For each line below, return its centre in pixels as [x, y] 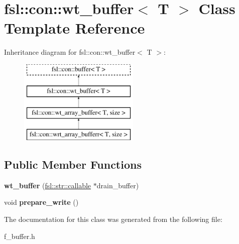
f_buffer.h [20, 236]
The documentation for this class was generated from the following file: [113, 219]
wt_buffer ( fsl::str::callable [48, 185]
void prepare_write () [41, 202]
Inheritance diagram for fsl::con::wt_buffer [70, 52]
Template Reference [75, 28]
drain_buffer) [118, 185]
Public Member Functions [73, 164]
